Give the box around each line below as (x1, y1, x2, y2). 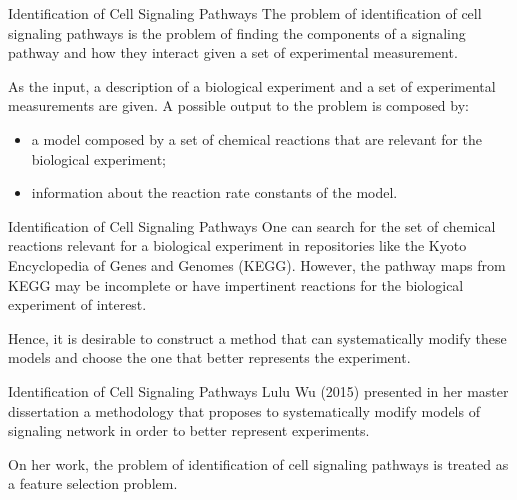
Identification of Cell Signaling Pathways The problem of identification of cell (8, 3, 482, 23)
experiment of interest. (8, 294, 147, 315)
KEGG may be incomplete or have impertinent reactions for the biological (8, 274, 464, 295)
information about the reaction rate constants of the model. (31, 182, 398, 203)
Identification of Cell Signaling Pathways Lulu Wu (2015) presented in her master (8, 380, 509, 401)
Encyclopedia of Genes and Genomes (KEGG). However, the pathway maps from (8, 254, 506, 275)
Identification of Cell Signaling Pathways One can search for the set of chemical (8, 215, 496, 236)
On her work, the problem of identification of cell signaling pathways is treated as (8, 453, 509, 474)
